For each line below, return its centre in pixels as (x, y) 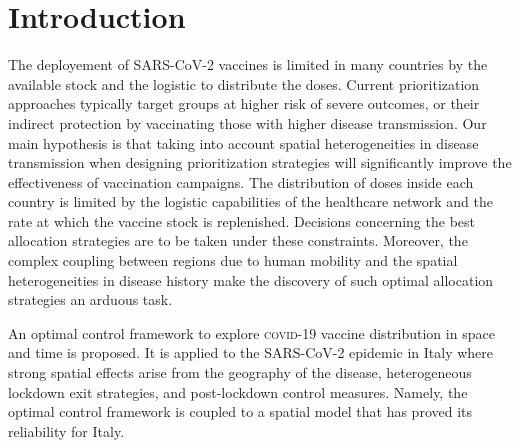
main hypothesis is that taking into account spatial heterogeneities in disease (243, 142)
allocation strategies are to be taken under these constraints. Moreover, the (238, 240)
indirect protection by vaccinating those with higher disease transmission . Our (247, 122)
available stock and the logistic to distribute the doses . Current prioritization (244, 83)
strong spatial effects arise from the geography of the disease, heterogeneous (240, 372)
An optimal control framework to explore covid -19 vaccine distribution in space (251, 332)
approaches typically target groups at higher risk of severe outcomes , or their (244, 103)
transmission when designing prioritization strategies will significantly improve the (260, 162)
